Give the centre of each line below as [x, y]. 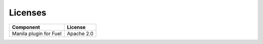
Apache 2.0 [80, 33]
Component [26, 27]
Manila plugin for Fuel [37, 33]
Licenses [28, 13]
